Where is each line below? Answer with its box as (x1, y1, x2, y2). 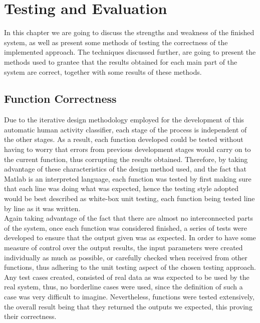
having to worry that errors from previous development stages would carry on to (4, 144, 251, 154)
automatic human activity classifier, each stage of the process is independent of (4, 124, 247, 134)
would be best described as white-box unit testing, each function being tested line (4, 193, 255, 204)
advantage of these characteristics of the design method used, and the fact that (4, 164, 246, 174)
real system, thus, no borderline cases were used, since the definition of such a (4, 281, 243, 292)
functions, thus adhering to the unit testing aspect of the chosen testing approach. (4, 262, 256, 272)
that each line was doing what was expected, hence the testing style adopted (4, 183, 239, 194)
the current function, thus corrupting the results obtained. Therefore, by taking (4, 153, 248, 164)
